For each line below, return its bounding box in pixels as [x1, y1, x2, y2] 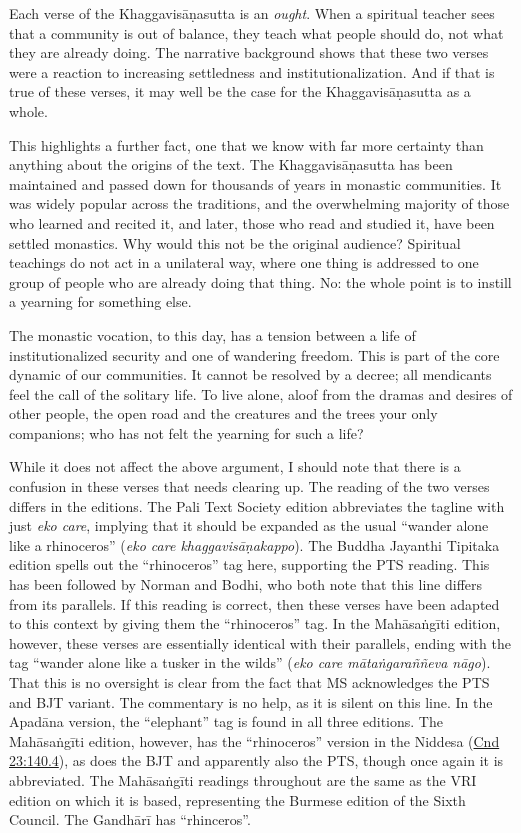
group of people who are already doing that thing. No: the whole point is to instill [9, 271, 512, 292]
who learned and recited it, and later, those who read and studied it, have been [9, 212, 495, 233]
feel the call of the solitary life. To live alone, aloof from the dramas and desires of [9, 383, 513, 404]
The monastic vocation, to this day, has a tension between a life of [9, 324, 416, 345]
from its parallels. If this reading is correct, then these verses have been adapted [9, 593, 500, 614]
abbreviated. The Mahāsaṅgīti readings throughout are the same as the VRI [9, 769, 477, 790]
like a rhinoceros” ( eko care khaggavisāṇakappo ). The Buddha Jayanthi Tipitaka [9, 534, 500, 555]
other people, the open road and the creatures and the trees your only [9, 403, 438, 424]
